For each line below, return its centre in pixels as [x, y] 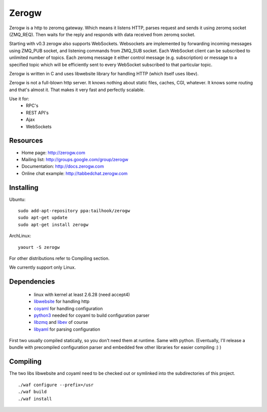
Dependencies [32, 282]
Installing [24, 188]
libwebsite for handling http [62, 301]
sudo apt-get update [43, 218]
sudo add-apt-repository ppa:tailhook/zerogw [74, 211]
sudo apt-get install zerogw [53, 225]
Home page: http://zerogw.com [53, 152]
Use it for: [19, 99]
